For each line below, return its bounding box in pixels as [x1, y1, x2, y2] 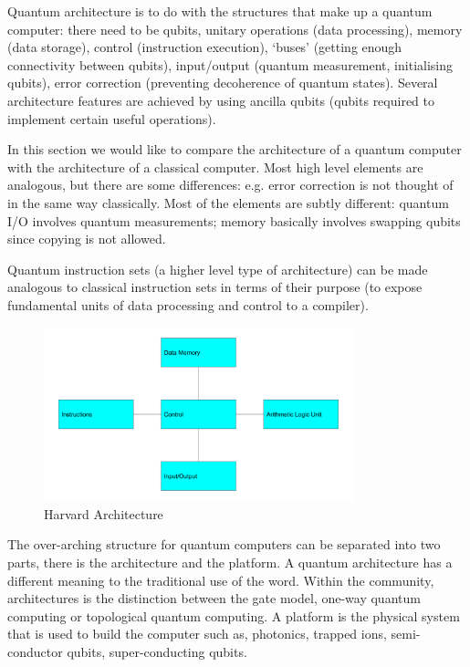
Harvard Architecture [44, 504, 163, 523]
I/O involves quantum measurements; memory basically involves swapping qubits [7, 211, 461, 230]
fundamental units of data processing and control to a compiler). [7, 295, 369, 314]
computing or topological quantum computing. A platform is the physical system [7, 606, 460, 625]
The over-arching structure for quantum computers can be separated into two [7, 535, 441, 554]
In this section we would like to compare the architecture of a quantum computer [7, 140, 462, 159]
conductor [7, 642, 63, 662]
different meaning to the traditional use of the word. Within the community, [7, 570, 434, 589]
